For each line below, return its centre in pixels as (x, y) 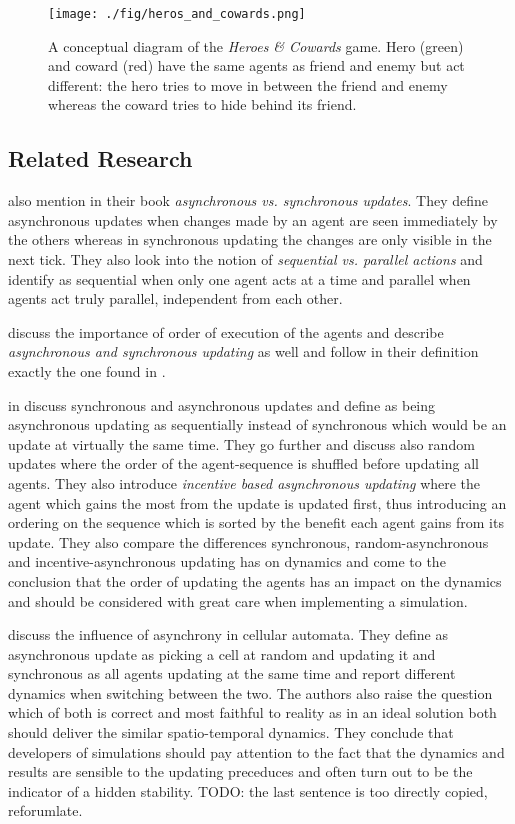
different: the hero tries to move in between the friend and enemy (248, 84)
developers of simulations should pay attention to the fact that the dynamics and (256, 751)
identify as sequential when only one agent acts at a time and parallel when (239, 278)
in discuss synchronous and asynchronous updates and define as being (222, 404)
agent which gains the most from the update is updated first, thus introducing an (257, 502)
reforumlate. (45, 810)
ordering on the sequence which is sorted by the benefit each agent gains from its (256, 522)
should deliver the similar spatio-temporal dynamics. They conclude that (231, 732)
